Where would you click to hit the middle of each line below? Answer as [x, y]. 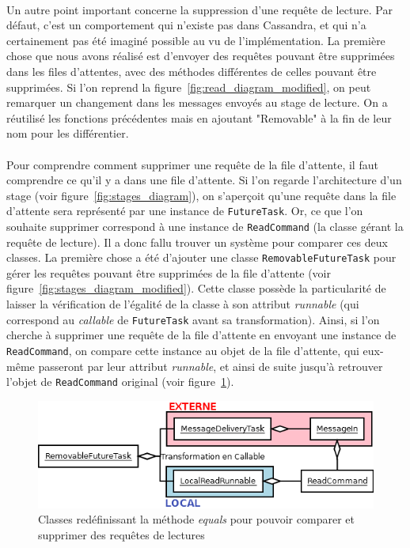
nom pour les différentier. [68, 133]
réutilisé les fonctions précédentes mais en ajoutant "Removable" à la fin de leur [199, 117]
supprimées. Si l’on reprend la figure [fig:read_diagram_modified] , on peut [189, 87]
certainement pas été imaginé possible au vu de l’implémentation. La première [196, 40]
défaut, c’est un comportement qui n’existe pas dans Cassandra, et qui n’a [186, 25]
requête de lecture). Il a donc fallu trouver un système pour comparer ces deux [197, 242]
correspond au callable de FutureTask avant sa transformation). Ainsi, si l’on [193, 319]
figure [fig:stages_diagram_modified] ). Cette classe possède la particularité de [196, 288]
